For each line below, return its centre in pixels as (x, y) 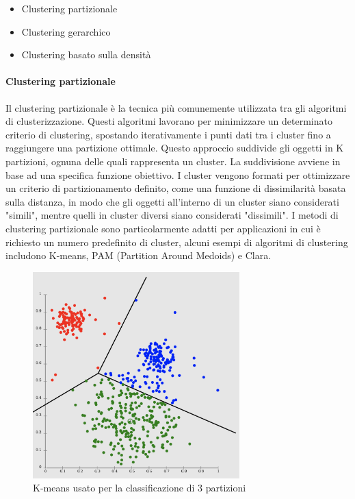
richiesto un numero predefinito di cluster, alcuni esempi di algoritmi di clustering (177, 242)
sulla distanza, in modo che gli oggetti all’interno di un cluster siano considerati (172, 201)
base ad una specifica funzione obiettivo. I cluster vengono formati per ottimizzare (178, 174)
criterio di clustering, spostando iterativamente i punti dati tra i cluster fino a (168, 134)
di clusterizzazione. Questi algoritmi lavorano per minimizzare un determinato (169, 121)
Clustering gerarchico (66, 31)
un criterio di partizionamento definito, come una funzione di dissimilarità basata (176, 188)
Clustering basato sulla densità (86, 54)
